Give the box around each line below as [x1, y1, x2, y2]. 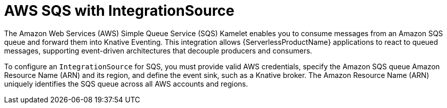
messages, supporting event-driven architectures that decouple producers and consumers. [4, 46, 312, 55]
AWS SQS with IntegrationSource [4, 2, 235, 19]
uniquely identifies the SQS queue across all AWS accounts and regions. [4, 79, 248, 88]
